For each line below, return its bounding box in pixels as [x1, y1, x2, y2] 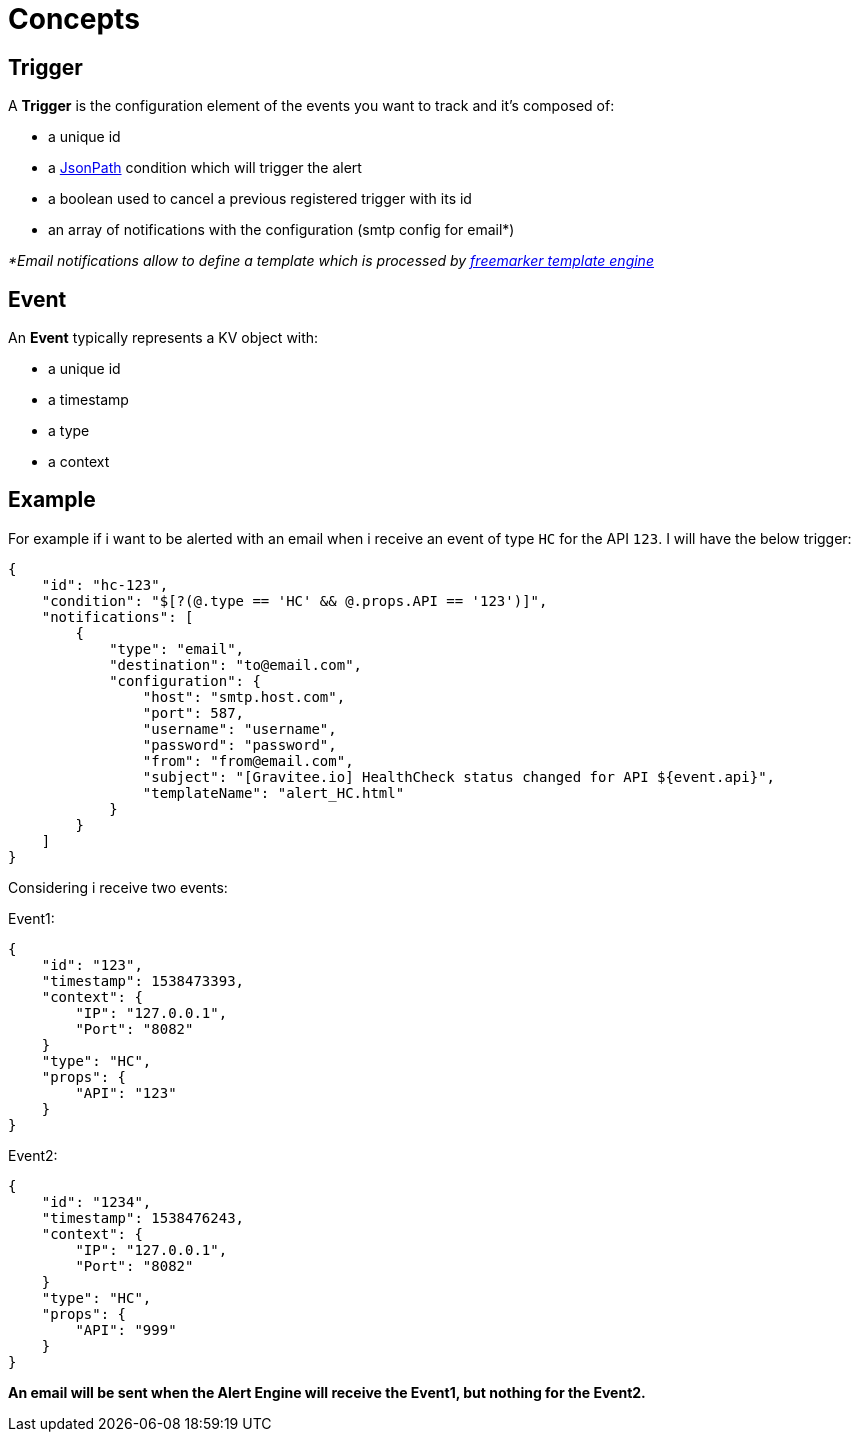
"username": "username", [142, 720, 337, 737]
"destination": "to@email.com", [109, 656, 363, 673]
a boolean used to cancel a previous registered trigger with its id [48, 190, 472, 208]
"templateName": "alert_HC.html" [142, 784, 405, 801]
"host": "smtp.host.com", [142, 688, 346, 705]
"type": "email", [109, 640, 245, 657]
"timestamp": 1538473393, [41, 972, 245, 989]
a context [48, 453, 110, 471]
